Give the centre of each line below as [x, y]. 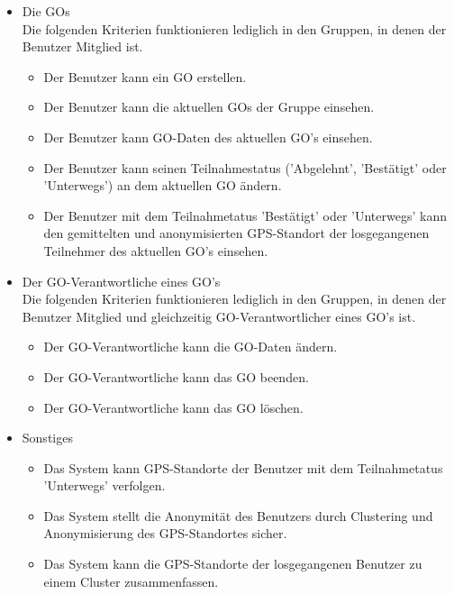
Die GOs [46, 11]
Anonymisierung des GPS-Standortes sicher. [165, 533]
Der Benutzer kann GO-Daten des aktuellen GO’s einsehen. [208, 137]
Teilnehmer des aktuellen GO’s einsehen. [156, 250]
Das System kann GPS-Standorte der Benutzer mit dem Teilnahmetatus [243, 467]
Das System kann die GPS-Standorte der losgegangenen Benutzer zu [233, 564]
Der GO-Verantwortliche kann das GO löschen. [173, 407]
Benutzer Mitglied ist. [82, 46]
